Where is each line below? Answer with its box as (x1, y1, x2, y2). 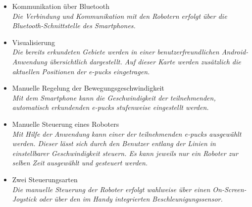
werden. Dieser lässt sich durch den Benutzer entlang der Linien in (12, 138, 216, 149)
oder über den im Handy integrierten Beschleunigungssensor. (39, 194, 223, 204)
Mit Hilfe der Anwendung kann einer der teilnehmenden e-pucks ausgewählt (12, 128, 242, 139)
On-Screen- (212, 184, 247, 194)
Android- (221, 47, 249, 57)
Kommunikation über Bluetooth (12, 1, 110, 11)
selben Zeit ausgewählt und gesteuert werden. (12, 157, 148, 168)
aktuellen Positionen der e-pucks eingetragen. (12, 66, 150, 76)
